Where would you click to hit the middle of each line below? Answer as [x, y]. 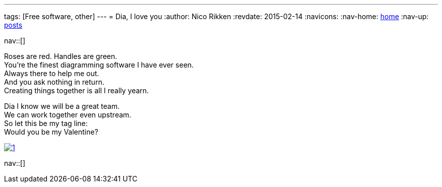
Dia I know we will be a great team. [62, 106]
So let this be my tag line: [46, 123]
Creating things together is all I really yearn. [76, 90]
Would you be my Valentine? [51, 132]
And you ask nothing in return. [54, 82]
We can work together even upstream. [68, 115]
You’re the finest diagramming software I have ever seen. [99, 65]
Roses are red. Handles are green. [61, 56]
